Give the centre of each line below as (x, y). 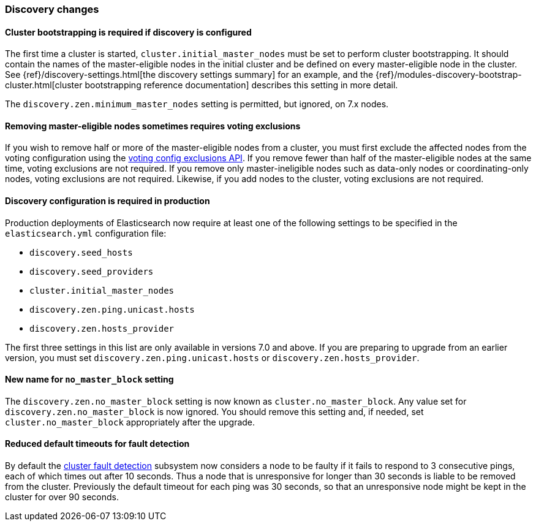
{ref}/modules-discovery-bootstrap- (449, 75)
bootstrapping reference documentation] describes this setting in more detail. (241, 85)
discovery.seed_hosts (81, 252)
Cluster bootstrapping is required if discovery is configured (128, 32)
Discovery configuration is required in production (108, 201)
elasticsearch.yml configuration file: (86, 233)
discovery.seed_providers (92, 271)
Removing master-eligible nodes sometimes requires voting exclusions (153, 126)
